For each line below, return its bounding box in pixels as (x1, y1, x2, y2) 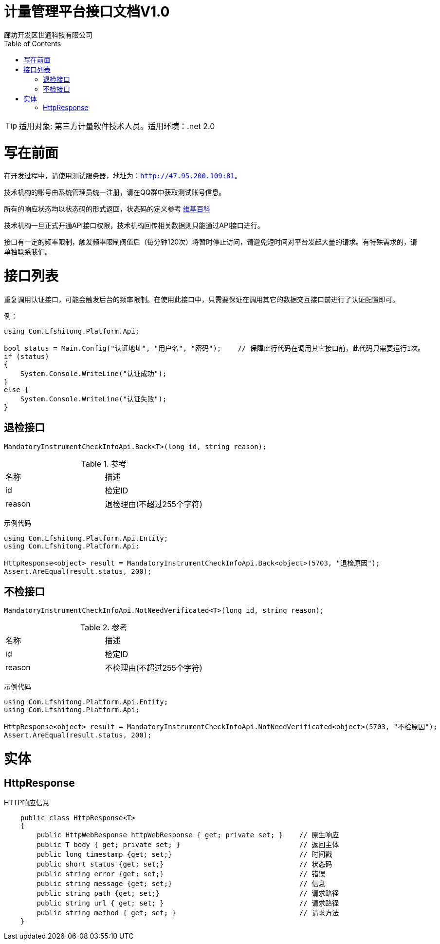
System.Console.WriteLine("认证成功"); (20, 369, 167, 378)
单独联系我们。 (4, 247, 52, 256)
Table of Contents (4, 39, 61, 48)
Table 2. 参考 (80, 623, 128, 633)
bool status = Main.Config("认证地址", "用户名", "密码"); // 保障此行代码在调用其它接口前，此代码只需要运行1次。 (4, 344, 425, 352)
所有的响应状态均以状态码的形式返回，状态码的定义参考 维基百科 (4, 205, 210, 213)
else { (4, 385, 29, 394)
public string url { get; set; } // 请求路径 (37, 899, 339, 907)
